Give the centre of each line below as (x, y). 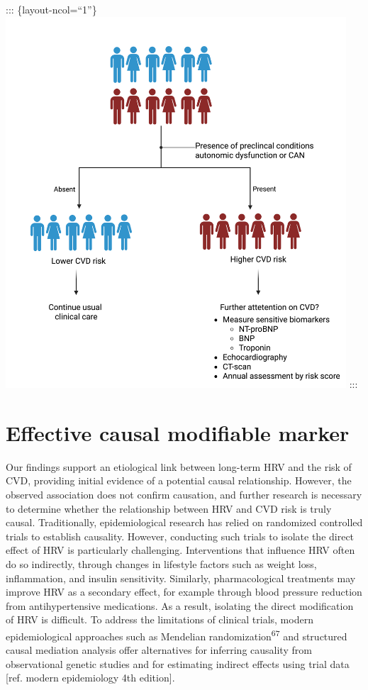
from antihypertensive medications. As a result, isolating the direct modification (180, 605)
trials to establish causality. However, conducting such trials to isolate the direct (180, 536)
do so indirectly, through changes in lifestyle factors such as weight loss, (161, 563)
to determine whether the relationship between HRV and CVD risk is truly (169, 508)
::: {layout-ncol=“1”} (51, 9)
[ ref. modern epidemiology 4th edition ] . (90, 678)
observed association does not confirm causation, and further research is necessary (184, 494)
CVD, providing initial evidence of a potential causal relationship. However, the (179, 480)
